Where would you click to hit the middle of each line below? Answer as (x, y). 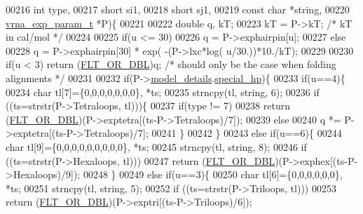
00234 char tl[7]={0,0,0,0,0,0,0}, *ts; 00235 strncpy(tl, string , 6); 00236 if (163, 92)
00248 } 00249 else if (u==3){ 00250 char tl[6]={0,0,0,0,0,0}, (213, 174)
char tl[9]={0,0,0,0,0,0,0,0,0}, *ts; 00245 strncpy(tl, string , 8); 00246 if (156, 146)
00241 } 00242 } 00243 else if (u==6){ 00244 (247, 133)
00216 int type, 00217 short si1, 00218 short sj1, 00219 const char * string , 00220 (178, 9)
